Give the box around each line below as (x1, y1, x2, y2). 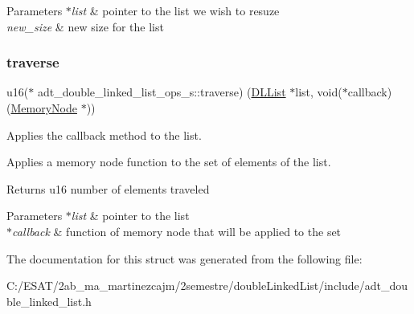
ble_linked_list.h (6, 292, 92, 309)
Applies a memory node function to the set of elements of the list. (6, 153, 331, 170)
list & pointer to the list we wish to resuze (71, 2, 280, 18)
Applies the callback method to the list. (6, 126, 202, 143)
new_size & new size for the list (6, 18, 164, 35)
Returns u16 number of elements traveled (6, 180, 210, 197)
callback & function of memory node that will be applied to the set (12, 222, 342, 239)
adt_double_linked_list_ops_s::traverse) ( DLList (37, 84, 286, 100)
